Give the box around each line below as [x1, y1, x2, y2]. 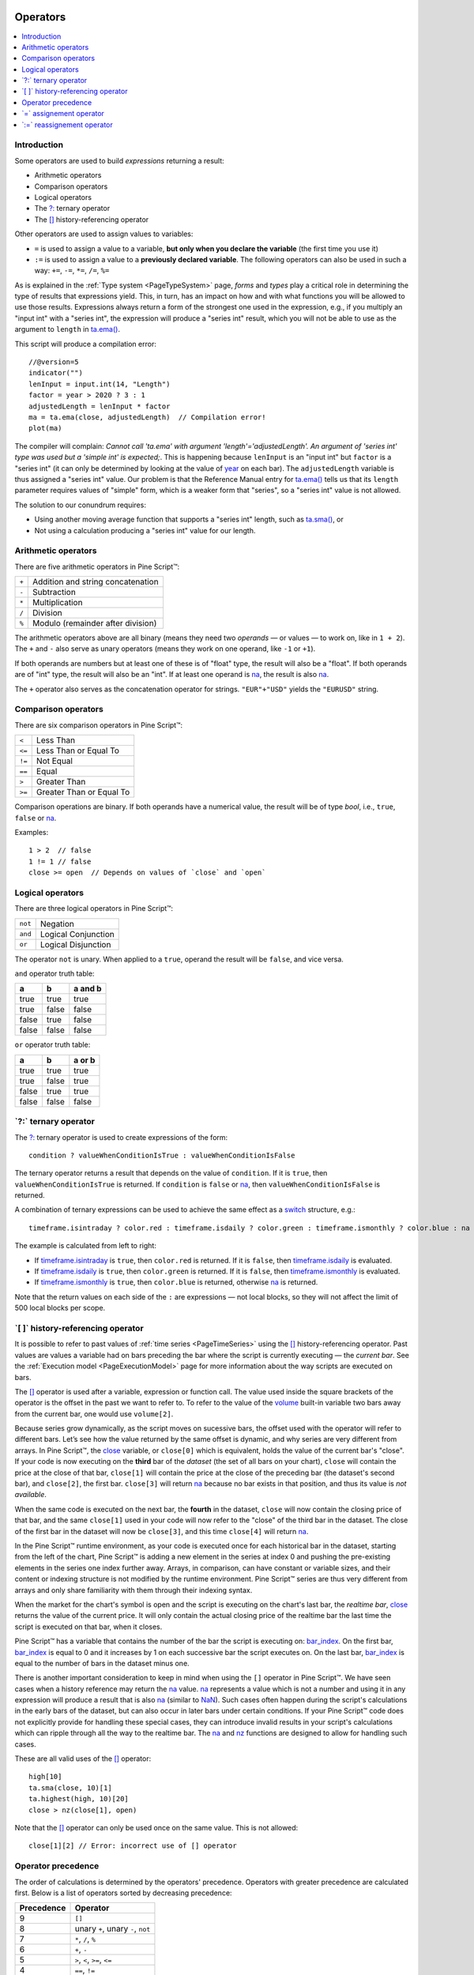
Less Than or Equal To [36, 745, 120, 756]
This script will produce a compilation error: [14, 339, 157, 348]
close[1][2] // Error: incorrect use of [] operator [28, 1841, 237, 1850]
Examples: [14, 827, 49, 837]
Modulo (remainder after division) [32, 618, 157, 629]
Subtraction [32, 587, 77, 598]
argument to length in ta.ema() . [14, 325, 120, 334]
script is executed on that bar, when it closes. [14, 1622, 163, 1631]
